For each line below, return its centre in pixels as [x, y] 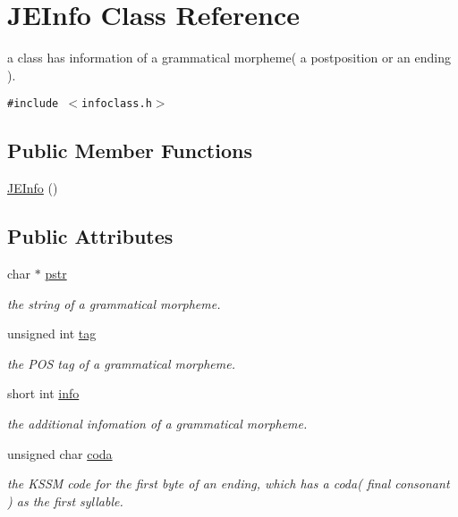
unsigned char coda [60, 453]
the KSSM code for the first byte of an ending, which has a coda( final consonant [229, 484]
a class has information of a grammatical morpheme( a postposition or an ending [229, 58]
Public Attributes [90, 236]
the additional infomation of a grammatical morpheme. [157, 423]
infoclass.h [117, 104]
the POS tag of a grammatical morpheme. [121, 363]
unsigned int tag [52, 334]
